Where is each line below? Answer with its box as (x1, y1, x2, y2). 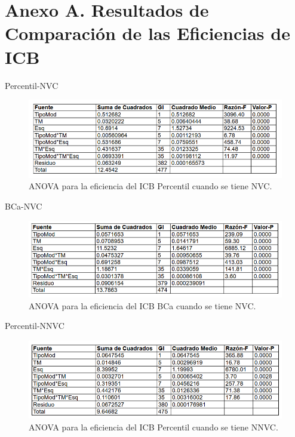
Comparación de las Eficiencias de (5, 21, 290, 45)
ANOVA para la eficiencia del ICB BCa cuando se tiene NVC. (29, 299, 256, 312)
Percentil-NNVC (5, 319, 64, 332)
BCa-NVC (5, 200, 42, 213)
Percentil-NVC (5, 79, 59, 91)
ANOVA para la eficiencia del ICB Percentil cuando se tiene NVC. (29, 180, 272, 192)
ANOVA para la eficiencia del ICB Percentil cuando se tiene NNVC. (29, 420, 278, 433)
